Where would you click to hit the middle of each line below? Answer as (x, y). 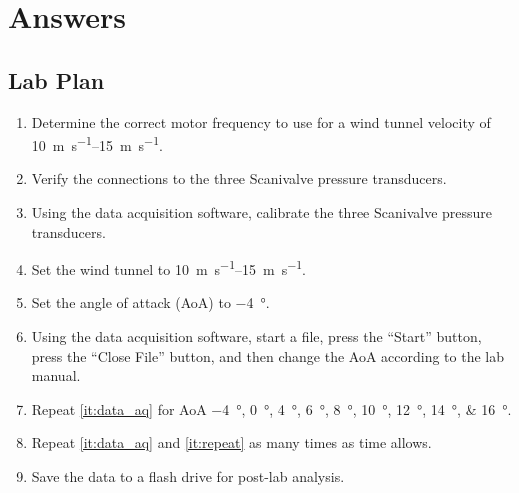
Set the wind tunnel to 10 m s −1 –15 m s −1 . (169, 267)
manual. (56, 375)
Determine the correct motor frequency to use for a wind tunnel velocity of (261, 121)
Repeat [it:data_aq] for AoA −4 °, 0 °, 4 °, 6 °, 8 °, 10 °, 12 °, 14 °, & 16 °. (271, 408)
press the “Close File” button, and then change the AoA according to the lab (268, 355)
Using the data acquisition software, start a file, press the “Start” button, (256, 336)
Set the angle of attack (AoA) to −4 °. (150, 302)
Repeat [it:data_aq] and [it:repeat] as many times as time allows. (231, 442)
